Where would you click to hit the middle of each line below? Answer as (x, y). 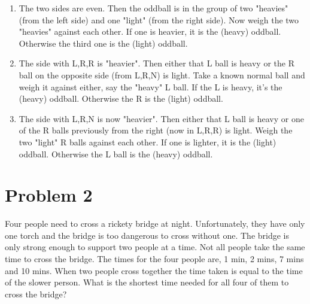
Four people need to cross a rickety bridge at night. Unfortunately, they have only (155, 224)
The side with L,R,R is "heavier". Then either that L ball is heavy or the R (156, 63)
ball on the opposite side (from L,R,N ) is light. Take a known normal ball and (162, 75)
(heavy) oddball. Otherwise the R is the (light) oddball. (121, 98)
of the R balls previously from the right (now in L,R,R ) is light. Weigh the (156, 130)
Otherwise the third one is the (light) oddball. (103, 43)
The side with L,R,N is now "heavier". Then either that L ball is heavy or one (161, 118)
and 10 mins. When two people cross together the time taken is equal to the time (154, 270)
